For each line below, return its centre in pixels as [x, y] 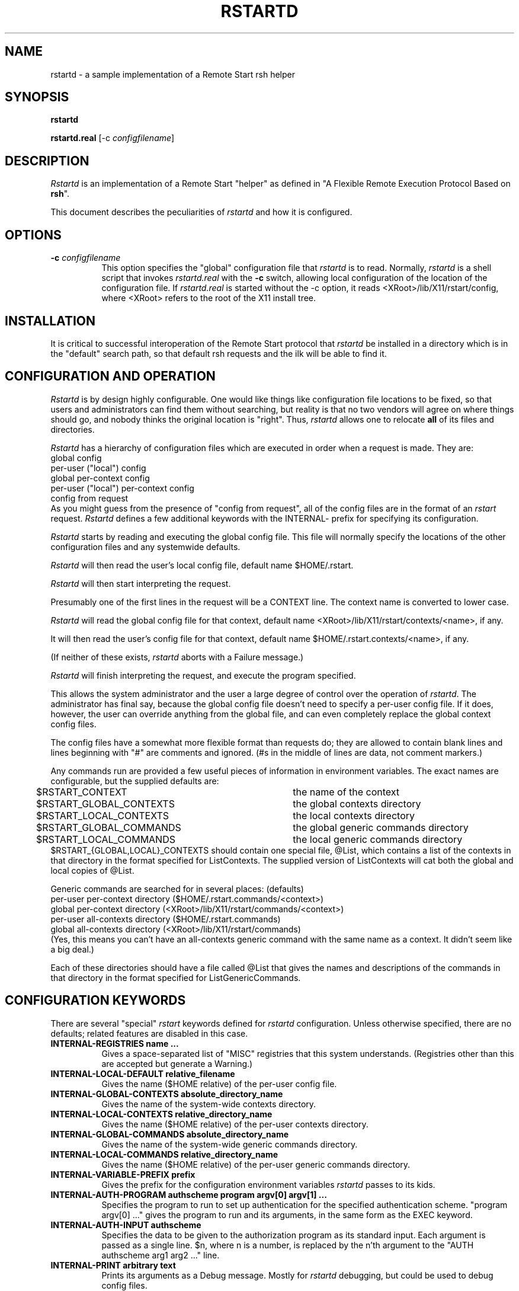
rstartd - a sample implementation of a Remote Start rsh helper [173, 74]
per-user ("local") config [98, 468]
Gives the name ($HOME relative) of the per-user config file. [219, 1084]
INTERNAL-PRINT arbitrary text [113, 1265]
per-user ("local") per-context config [122, 488]
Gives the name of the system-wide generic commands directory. [230, 1144]
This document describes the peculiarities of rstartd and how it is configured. [201, 212]
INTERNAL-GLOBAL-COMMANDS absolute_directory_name [170, 1134]
